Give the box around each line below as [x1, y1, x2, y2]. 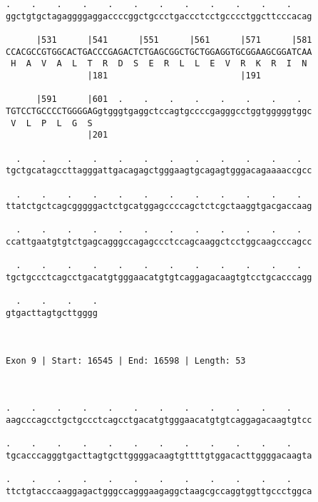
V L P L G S [11, 118, 93, 128]
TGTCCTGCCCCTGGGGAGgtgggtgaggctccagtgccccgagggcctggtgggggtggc [6, 106, 312, 116]
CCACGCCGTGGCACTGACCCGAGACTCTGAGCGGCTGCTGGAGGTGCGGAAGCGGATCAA [6, 46, 312, 57]
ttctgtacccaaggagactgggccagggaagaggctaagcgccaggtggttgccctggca [6, 486, 312, 496]
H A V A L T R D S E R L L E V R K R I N [11, 58, 307, 69]
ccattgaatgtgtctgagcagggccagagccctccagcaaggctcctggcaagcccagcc [6, 237, 312, 247]
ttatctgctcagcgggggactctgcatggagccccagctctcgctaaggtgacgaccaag [6, 201, 312, 212]
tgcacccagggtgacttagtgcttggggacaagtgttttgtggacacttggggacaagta [6, 450, 312, 461]
